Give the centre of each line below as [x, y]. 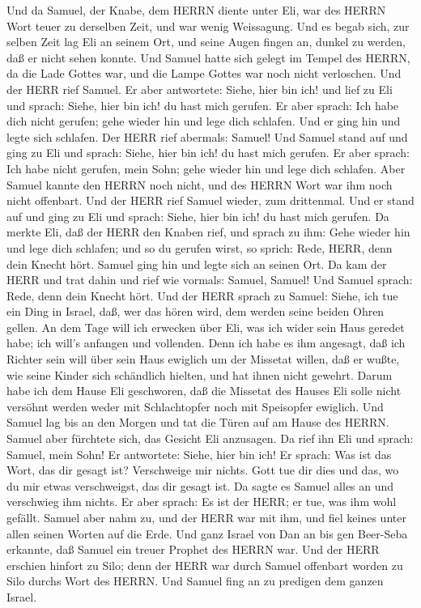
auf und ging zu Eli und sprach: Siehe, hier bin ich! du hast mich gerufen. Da [198, 216]
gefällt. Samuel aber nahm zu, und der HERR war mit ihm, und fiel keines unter [206, 517]
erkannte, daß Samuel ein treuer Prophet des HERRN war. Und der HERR [193, 549]
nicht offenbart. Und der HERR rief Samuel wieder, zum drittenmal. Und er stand [210, 200]
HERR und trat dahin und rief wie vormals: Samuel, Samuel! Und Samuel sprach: [210, 280]
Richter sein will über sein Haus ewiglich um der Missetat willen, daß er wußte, [203, 359]
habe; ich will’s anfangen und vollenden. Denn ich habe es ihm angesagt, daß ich [206, 343]
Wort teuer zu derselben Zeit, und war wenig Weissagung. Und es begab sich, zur [208, 26]
